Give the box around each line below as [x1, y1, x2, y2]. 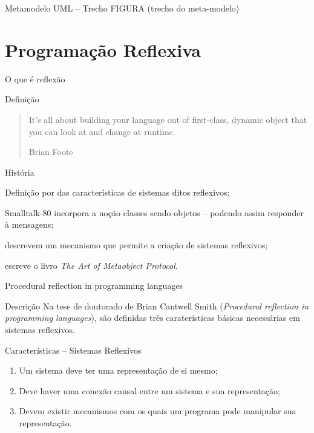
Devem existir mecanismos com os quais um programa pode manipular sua [19, 405, 296, 417]
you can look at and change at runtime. [28, 125, 175, 137]
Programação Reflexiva [5, 37, 201, 62]
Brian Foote [28, 145, 73, 158]
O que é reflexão [5, 72, 65, 85]
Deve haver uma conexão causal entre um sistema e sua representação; [19, 384, 280, 397]
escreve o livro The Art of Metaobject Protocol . [5, 259, 178, 271]
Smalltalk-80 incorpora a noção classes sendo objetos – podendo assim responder [5, 206, 304, 219]
